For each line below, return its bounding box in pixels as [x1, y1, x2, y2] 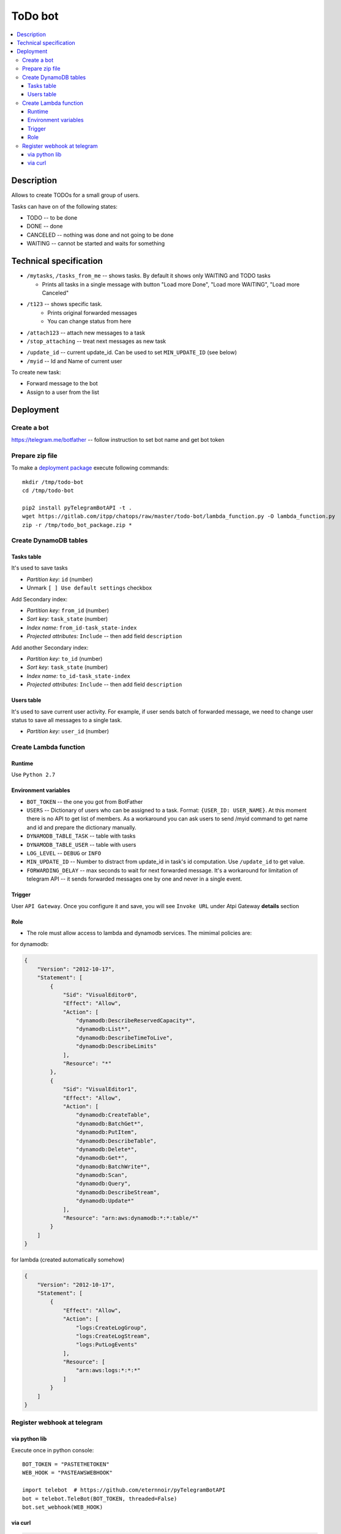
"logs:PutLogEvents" [75, 1341, 138, 1348]
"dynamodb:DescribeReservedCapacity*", [75, 1017, 196, 1024]
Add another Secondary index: [11, 644, 89, 651]
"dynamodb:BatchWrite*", [75, 1163, 151, 1170]
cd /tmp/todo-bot [22, 487, 74, 494]
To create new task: [11, 369, 61, 376]
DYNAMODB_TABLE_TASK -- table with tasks [26, 832, 136, 840]
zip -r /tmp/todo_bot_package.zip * [22, 522, 132, 528]
